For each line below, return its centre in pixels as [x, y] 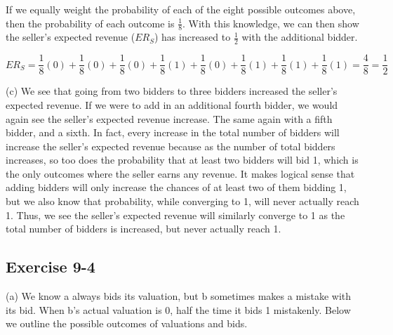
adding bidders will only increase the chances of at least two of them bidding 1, [176, 187]
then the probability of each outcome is [90, 23]
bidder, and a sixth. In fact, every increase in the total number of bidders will [173, 132]
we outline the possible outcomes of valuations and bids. [127, 323]
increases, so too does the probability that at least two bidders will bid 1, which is [182, 160]
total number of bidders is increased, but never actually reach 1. [144, 229]
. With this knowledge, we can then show [271, 23]
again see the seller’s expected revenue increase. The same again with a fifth [169, 118]
